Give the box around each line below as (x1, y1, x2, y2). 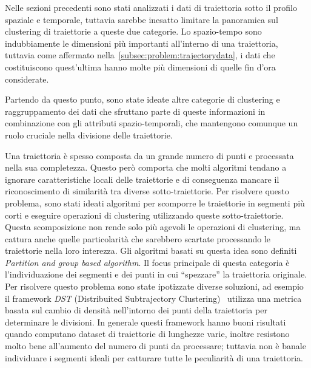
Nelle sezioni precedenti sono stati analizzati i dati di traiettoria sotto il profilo (5, 1, 297, 13)
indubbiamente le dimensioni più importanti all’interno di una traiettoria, (5, 36, 278, 49)
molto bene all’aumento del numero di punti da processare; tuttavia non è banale (5, 339, 306, 352)
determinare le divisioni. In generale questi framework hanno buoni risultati (5, 315, 286, 328)
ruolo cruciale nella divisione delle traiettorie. (5, 128, 173, 141)
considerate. (5, 72, 49, 85)
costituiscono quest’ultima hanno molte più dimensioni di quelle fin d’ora (5, 60, 276, 73)
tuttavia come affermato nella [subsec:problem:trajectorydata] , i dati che (5, 49, 275, 61)
